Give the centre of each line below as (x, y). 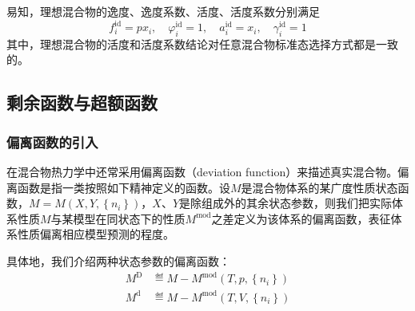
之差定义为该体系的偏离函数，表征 (301, 218)
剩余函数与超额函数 (82, 102)
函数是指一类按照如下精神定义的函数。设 (124, 187)
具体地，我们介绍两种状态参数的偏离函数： (118, 261)
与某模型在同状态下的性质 (118, 218)
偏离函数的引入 (52, 142)
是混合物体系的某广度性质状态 (319, 187)
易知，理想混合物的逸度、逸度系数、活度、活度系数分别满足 (163, 11)
